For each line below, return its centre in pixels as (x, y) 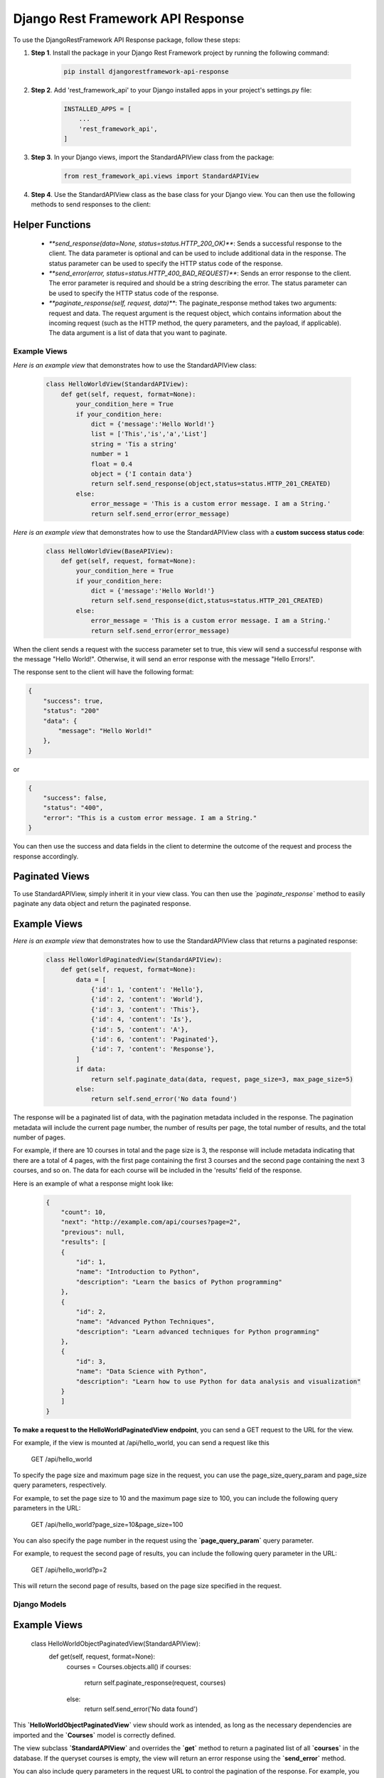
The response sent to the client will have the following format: (103, 672)
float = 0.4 (112, 464)
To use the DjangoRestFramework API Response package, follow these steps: (127, 40)
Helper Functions (52, 225)
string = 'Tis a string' (134, 444)
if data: (91, 1069)
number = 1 (110, 454)
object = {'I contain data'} (142, 474)
